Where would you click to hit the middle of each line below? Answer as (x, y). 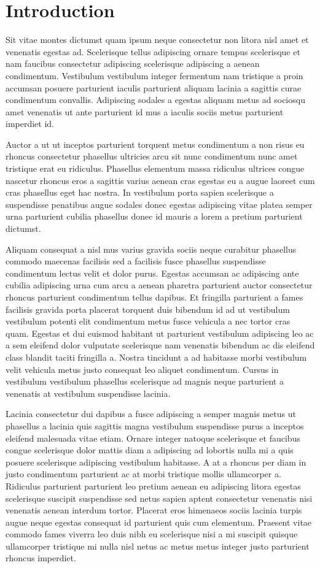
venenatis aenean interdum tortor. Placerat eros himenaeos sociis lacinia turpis (154, 510)
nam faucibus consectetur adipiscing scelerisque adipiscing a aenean (133, 63)
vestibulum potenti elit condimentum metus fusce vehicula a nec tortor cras (148, 321)
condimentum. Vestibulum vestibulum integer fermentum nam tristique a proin (154, 75)
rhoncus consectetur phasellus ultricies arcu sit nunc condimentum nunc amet (152, 156)
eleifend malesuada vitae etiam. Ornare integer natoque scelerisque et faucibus (153, 438)
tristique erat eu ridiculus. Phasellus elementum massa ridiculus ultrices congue (155, 168)
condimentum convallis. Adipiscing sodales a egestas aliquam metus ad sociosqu (155, 100)
